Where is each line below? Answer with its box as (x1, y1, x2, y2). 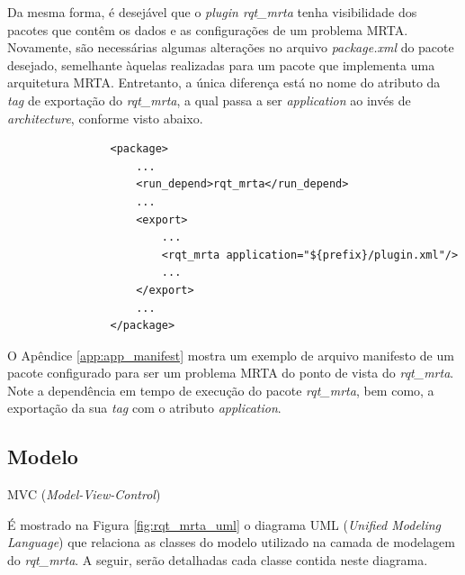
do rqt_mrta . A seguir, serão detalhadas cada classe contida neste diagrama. (7, 551, 428, 570)
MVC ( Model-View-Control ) (7, 485, 161, 504)
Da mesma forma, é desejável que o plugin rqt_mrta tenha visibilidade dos (7, 3, 417, 21)
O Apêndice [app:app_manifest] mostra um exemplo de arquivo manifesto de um (7, 345, 454, 364)
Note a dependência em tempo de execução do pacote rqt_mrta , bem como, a (7, 380, 434, 399)
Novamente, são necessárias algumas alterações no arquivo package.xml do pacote (7, 38, 454, 57)
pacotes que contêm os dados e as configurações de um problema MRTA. (7, 20, 408, 39)
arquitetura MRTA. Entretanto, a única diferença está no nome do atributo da (7, 73, 441, 92)
